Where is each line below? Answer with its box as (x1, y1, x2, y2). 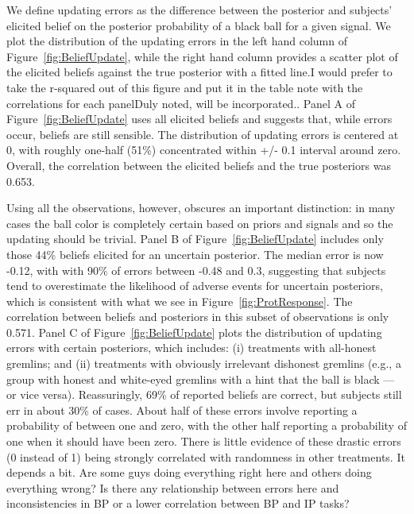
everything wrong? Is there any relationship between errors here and (6, 479, 339, 496)
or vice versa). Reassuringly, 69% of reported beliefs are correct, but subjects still (6, 386, 402, 403)
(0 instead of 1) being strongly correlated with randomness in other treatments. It (6, 448, 405, 465)
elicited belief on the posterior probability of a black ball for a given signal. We (6, 17, 391, 33)
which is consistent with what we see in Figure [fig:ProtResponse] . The (6, 292, 353, 309)
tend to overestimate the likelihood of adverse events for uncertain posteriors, (6, 277, 383, 294)
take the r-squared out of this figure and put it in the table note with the (6, 79, 363, 95)
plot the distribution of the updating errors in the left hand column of (6, 33, 347, 49)
